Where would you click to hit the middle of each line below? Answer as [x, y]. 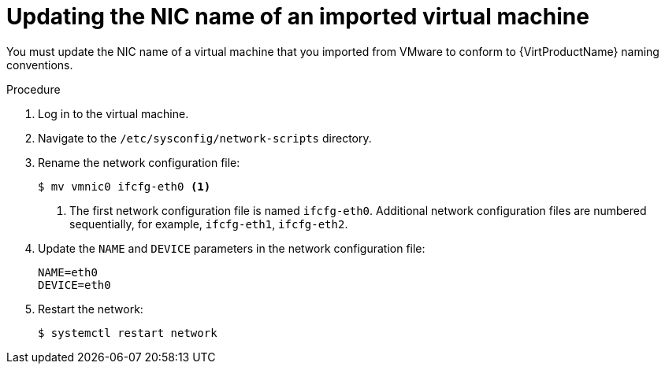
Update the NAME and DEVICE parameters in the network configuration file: [232, 248]
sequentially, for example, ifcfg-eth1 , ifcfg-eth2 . [209, 224]
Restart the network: [91, 309]
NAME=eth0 [68, 272]
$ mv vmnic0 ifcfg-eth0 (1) [124, 186]
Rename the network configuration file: [139, 162]
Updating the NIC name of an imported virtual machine [298, 17]
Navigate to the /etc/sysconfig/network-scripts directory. [205, 138]
